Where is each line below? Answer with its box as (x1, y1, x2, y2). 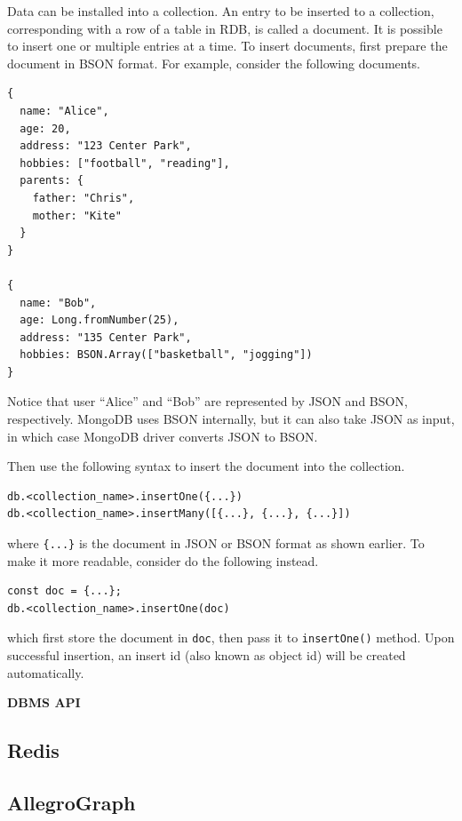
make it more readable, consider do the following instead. (7, 551, 319, 570)
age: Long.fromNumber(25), (20, 314, 179, 327)
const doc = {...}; (7, 585, 122, 598)
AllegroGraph (7, 789, 136, 817)
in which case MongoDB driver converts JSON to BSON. (7, 426, 318, 445)
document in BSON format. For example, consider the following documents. (7, 53, 421, 72)
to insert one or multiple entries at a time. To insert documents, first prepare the (7, 36, 448, 55)
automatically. (7, 663, 84, 682)
